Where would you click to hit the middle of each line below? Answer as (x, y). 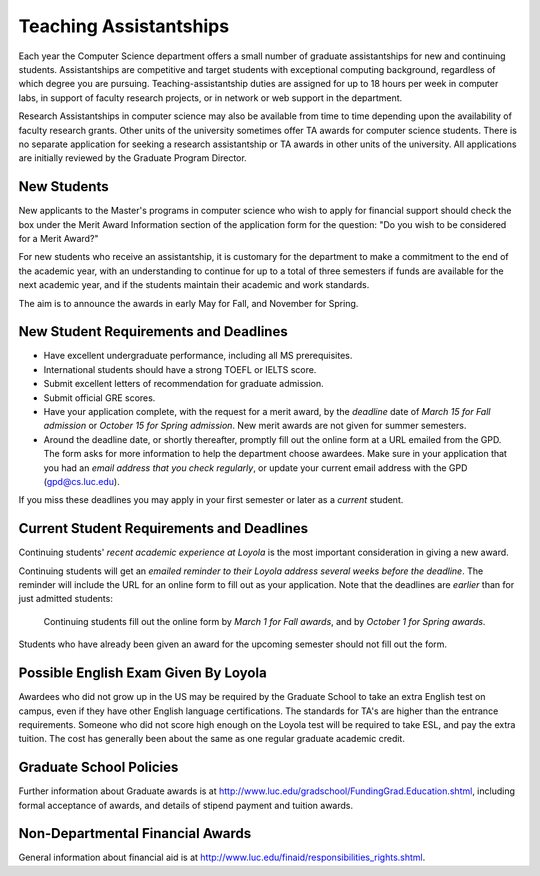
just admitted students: (66, 599)
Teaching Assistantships (124, 26)
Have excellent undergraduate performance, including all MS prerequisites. (198, 356)
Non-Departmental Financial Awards (135, 833)
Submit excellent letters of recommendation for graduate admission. (183, 384)
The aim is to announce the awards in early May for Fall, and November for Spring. (188, 303)
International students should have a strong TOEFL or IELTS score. (180, 369)
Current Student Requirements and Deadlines (163, 528)
